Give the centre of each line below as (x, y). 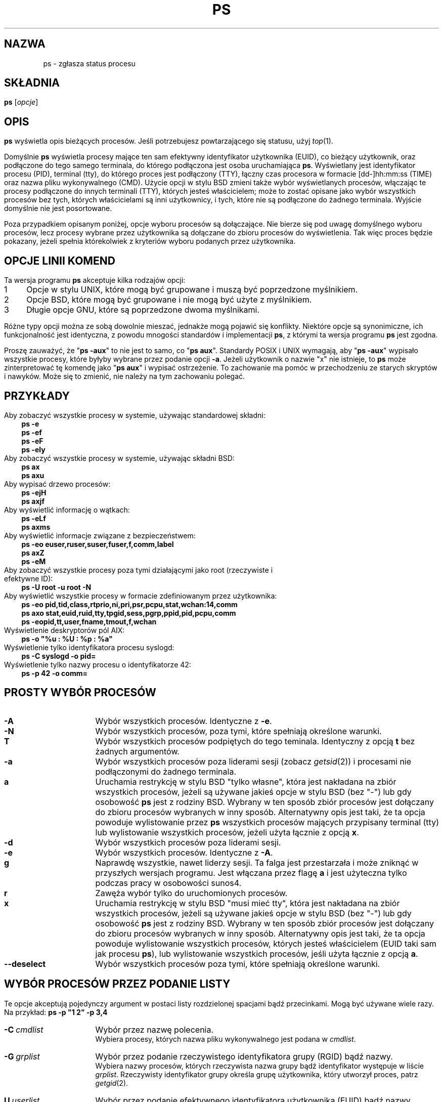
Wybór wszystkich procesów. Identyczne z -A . (184, 852)
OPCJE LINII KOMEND (60, 261)
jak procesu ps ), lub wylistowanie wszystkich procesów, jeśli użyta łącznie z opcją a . (257, 953)
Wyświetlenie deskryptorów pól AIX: (64, 630)
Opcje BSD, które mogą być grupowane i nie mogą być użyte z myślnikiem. (169, 300)
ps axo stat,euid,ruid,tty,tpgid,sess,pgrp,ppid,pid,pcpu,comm (129, 613)
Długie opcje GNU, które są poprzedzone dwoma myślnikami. (143, 310)
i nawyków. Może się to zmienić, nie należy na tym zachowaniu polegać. (125, 376)
